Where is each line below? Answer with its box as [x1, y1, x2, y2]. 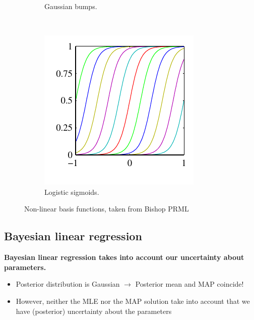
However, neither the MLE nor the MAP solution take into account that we [16, 295, 250, 306]
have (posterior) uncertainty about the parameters [16, 305, 172, 316]
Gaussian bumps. [44, 1, 97, 11]
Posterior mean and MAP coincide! [135, 279, 244, 289]
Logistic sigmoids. [44, 186, 99, 197]
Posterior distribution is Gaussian [16, 279, 120, 289]
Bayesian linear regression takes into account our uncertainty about [4, 252, 244, 262]
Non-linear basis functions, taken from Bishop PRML [24, 203, 189, 214]
